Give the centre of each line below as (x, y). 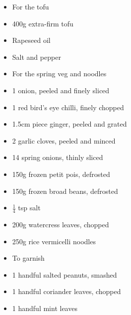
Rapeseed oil (31, 40)
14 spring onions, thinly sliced (58, 157)
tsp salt (29, 208)
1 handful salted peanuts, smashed (65, 274)
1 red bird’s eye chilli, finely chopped (68, 107)
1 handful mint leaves (45, 308)
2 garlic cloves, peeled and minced (64, 140)
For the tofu (31, 6)
